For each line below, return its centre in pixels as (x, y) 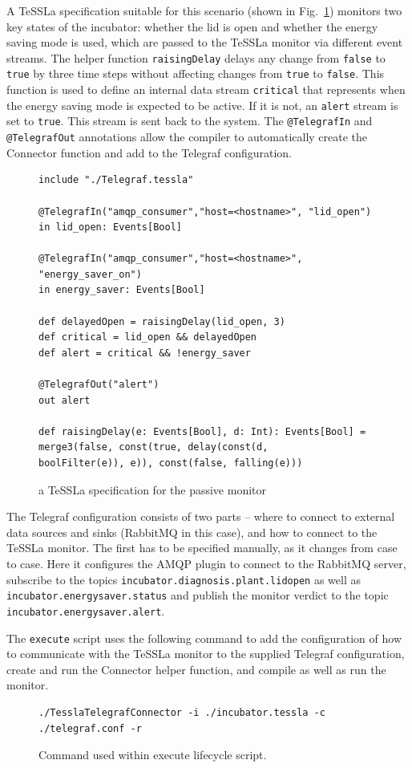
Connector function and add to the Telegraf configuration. (149, 152)
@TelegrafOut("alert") (99, 385)
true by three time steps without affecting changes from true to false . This (196, 73)
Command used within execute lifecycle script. (153, 755)
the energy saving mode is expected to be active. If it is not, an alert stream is (202, 105)
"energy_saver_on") (90, 274)
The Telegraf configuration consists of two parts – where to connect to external (201, 516)
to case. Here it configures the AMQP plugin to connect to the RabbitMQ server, (206, 563)
